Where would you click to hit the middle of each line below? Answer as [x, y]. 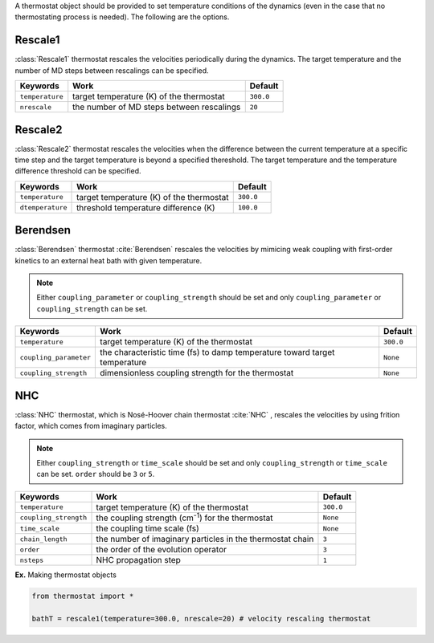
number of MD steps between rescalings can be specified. [112, 70]
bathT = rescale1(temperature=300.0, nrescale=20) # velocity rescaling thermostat [201, 619]
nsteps [32, 560]
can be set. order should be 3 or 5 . [96, 474]
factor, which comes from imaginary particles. [91, 426]
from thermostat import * [83, 596]
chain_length [43, 539]
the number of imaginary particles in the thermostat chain [205, 539]
